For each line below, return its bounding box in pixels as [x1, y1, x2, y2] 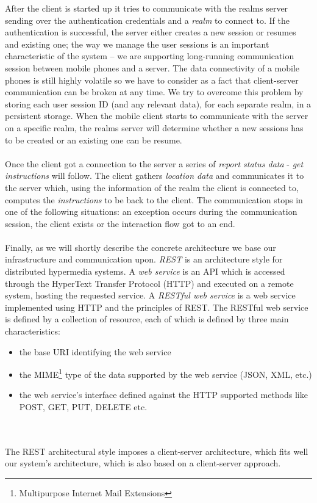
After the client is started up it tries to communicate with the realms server [5, 2, 288, 14]
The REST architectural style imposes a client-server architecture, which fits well [5, 444, 308, 457]
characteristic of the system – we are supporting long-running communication [5, 49, 294, 62]
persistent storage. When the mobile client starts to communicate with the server [5, 109, 308, 122]
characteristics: [5, 325, 60, 338]
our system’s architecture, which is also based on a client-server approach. [5, 457, 281, 469]
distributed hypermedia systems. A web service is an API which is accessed [5, 265, 285, 278]
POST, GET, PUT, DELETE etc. [19, 400, 148, 413]
